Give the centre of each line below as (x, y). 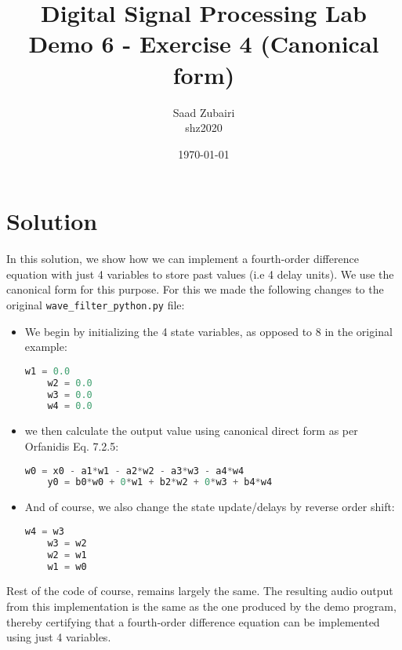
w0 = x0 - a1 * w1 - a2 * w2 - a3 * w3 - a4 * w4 (134, 471)
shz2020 (204, 128)
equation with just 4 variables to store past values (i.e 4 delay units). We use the (200, 274)
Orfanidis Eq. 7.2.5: (72, 446)
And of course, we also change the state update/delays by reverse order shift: (210, 507)
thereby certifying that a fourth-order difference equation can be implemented (193, 621)
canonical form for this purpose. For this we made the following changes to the (195, 289)
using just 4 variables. (59, 637)
